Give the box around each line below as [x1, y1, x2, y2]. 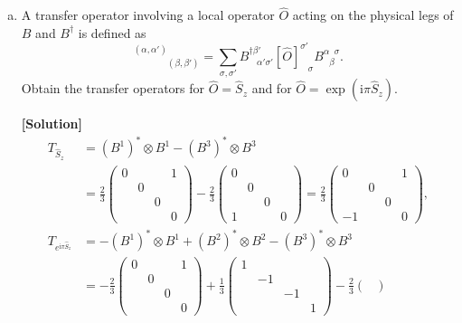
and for [251, 79, 292, 98]
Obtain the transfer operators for [21, 79, 205, 98]
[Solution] [21, 114, 82, 133]
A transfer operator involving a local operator [21, 5, 275, 24]
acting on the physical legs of [292, 5, 454, 24]
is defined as [78, 23, 146, 42]
